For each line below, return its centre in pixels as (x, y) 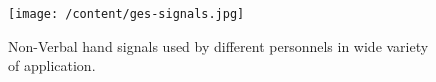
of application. (52, 65)
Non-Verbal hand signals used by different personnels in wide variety (218, 45)
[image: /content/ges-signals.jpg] (126, 14)
